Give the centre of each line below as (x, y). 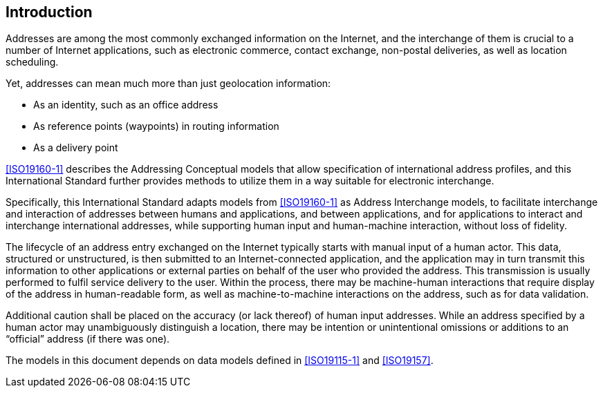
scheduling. (32, 62)
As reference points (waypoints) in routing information (156, 126)
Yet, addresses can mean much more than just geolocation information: (168, 84)
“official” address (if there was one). (88, 339)
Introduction (49, 12)
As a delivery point (76, 148)
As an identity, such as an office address (126, 105)
